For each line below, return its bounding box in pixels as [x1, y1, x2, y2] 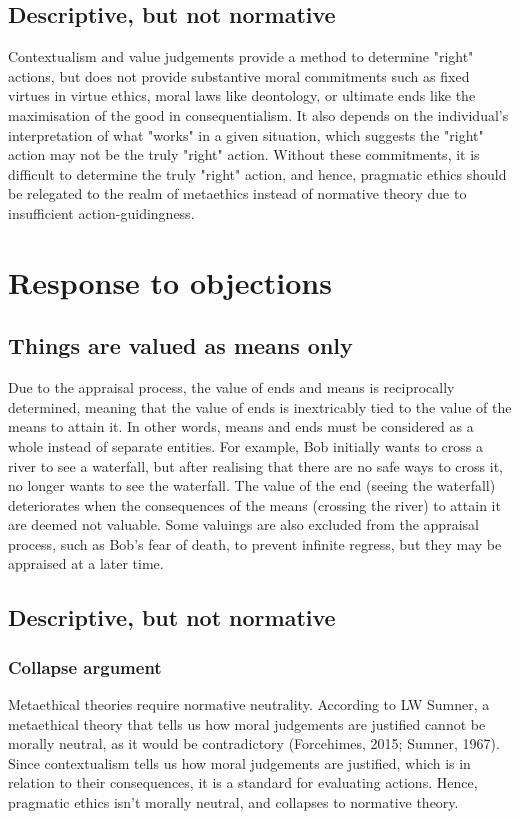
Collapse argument [8, 654, 162, 679]
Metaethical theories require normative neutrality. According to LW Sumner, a [8, 694, 490, 715]
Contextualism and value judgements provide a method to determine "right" [8, 46, 474, 67]
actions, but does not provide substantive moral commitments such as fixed [8, 65, 470, 86]
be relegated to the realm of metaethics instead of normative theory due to [8, 183, 467, 204]
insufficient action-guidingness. [8, 202, 195, 223]
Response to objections [8, 261, 332, 302]
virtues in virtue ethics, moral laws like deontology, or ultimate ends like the [8, 85, 476, 106]
